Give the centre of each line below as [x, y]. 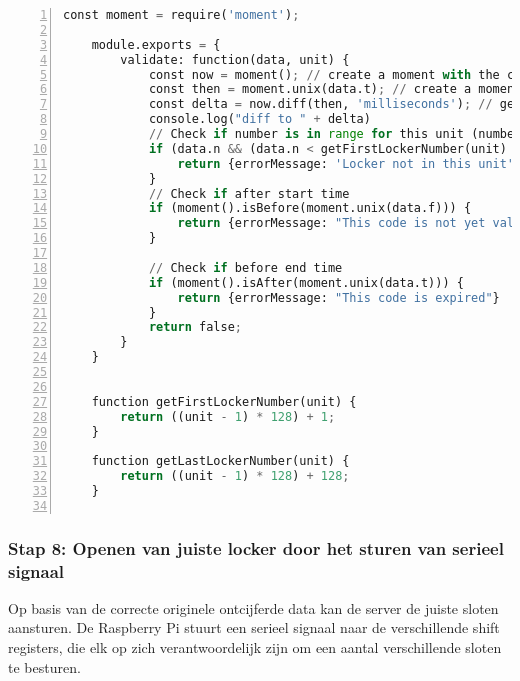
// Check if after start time [249, 193]
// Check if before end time [245, 267]
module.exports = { [156, 44]
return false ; [195, 327]
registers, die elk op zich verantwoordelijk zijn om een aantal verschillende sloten [255, 647]
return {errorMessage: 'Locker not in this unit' [346, 163]
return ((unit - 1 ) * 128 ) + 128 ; [235, 476]
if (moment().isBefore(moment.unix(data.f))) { [310, 208]
